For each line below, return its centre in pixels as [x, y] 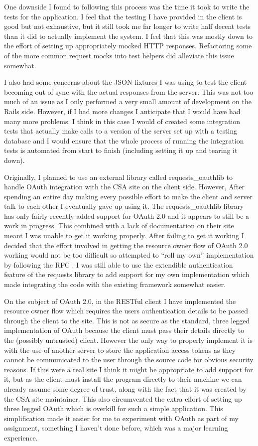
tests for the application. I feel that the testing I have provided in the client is [123, 16]
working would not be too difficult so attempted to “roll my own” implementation [129, 255]
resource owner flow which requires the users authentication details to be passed [126, 311]
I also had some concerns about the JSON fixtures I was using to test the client [126, 82]
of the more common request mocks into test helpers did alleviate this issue [119, 55]
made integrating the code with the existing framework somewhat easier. [115, 284]
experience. [21, 437]
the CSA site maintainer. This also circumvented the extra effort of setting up [123, 398]
